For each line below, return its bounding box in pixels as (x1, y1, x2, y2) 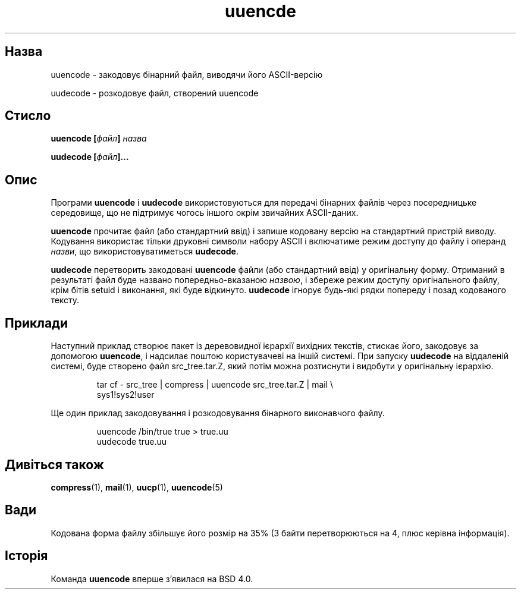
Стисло (5, 108, 51, 124)
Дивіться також (5, 457, 104, 472)
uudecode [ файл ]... (51, 152, 129, 162)
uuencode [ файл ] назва (51, 133, 147, 144)
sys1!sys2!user (96, 389, 155, 400)
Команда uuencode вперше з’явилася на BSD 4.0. (51, 573, 253, 584)
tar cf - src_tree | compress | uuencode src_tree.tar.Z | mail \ (96, 379, 334, 390)
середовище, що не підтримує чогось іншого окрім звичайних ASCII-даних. (51, 208, 359, 218)
